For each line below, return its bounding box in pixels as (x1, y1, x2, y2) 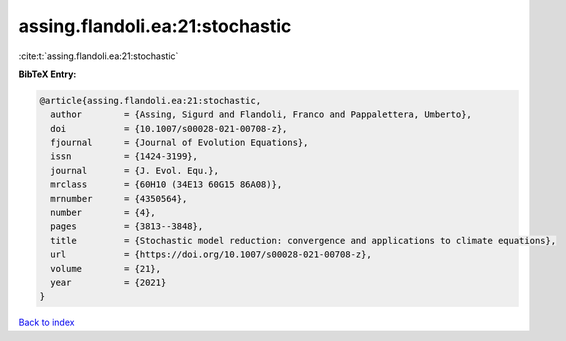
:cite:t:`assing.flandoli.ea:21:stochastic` (18, 50, 179, 62)
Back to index (18, 316, 75, 329)
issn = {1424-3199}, (50, 151, 199, 162)
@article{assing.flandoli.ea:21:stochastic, (39, 95, 262, 106)
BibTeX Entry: (18, 68, 77, 80)
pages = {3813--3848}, (50, 221, 204, 232)
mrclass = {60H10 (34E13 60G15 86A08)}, (50, 179, 283, 190)
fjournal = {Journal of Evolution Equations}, (50, 137, 309, 149)
